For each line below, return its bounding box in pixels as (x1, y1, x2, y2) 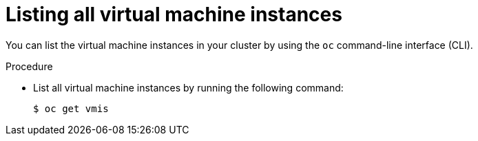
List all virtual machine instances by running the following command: (33, 81, 344, 94)
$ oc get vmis (33, 102, 109, 114)
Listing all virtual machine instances (6, 3, 342, 26)
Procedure (6, 60, 53, 72)
